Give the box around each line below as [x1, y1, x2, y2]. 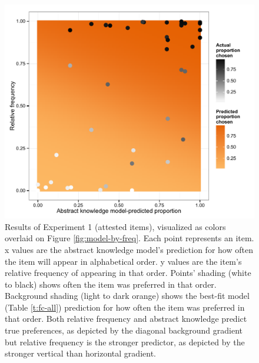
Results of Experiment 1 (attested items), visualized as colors [5, 220, 226, 232]
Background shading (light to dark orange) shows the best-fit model [5, 289, 250, 302]
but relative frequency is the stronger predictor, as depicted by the [5, 335, 245, 348]
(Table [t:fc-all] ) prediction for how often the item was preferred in [5, 301, 245, 313]
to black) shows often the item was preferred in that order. [5, 278, 217, 290]
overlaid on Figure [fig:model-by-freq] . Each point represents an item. [5, 232, 254, 244]
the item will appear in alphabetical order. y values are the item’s [5, 255, 242, 267]
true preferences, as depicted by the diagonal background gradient [5, 324, 243, 337]
